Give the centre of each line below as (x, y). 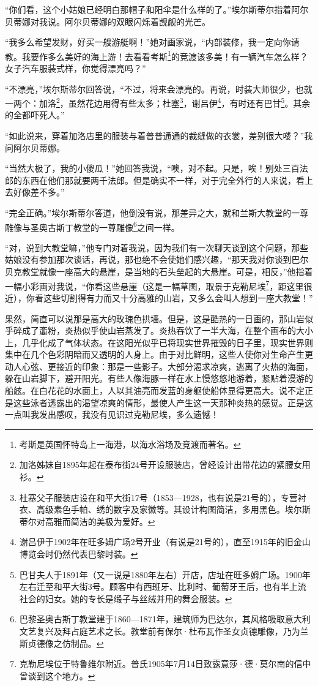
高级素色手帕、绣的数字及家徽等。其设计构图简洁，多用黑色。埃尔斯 (173, 509)
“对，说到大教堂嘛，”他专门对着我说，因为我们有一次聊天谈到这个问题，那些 (157, 247)
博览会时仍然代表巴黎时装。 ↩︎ (79, 554)
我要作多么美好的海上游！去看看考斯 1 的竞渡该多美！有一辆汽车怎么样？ (165, 55)
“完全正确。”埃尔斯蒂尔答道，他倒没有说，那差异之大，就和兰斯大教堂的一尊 (157, 213)
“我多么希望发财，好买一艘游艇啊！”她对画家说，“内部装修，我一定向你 (148, 42)
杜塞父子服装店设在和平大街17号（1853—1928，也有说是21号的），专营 (158, 497)
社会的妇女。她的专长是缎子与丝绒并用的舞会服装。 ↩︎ (126, 598)
